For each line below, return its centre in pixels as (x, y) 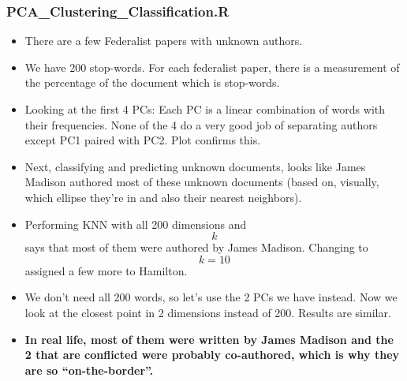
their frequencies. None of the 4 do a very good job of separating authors (201, 124)
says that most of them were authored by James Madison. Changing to (196, 247)
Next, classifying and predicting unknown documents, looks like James (195, 166)
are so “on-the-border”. (89, 370)
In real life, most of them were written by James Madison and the (209, 339)
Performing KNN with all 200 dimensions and (136, 224)
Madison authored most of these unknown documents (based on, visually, (202, 182)
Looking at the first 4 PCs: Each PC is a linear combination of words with (205, 109)
